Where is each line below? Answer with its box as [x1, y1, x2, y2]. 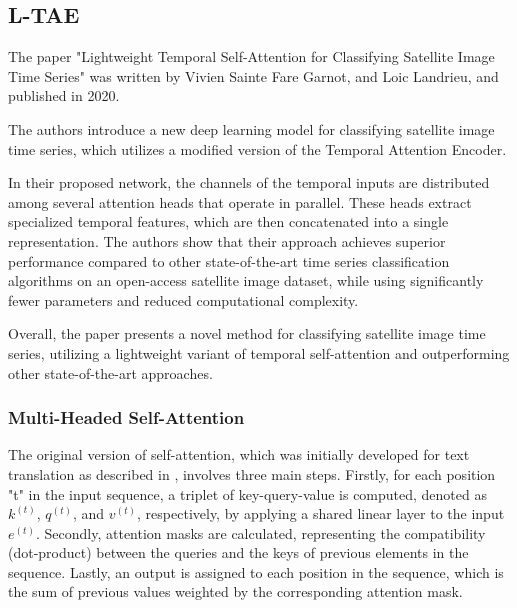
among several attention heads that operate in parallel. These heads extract [8, 191, 472, 212]
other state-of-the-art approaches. [8, 362, 213, 383]
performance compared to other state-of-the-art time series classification [8, 250, 450, 271]
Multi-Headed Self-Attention [8, 405, 245, 430]
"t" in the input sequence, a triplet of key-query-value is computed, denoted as [8, 483, 487, 504]
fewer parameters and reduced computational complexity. [8, 289, 359, 310]
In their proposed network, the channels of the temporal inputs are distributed [8, 172, 490, 193]
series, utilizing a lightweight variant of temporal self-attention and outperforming [8, 342, 510, 363]
